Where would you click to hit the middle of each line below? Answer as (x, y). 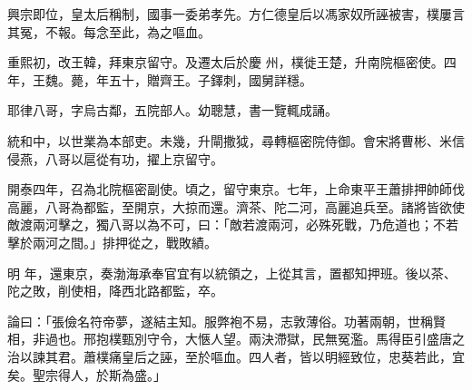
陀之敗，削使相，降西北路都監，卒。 (115, 291)
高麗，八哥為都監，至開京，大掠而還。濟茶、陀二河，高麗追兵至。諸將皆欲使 (236, 206)
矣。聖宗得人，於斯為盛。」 (87, 374)
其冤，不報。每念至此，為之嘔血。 (109, 31)
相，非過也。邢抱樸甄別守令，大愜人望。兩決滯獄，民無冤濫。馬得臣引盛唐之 (236, 339)
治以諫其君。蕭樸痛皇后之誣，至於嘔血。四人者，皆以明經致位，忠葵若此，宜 (236, 356)
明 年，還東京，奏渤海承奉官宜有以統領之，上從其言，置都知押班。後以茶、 (232, 273)
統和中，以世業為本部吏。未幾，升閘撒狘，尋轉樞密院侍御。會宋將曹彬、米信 (236, 140)
